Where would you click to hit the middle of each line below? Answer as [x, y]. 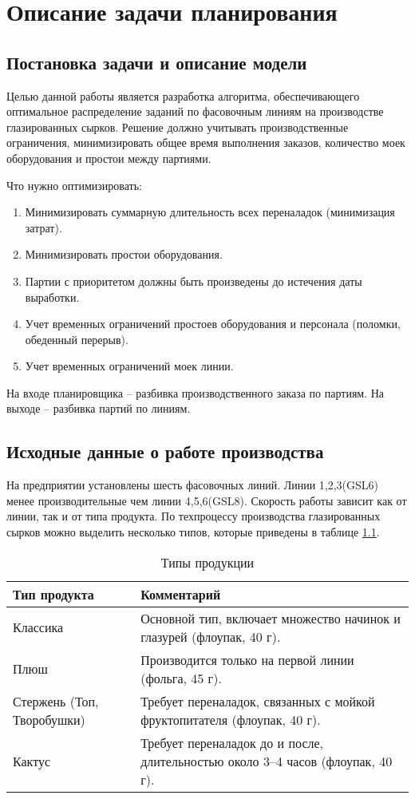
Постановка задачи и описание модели [157, 62]
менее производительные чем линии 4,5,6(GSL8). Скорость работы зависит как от [207, 500]
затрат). [43, 227]
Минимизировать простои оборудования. [124, 254]
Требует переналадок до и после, [232, 742]
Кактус [32, 761]
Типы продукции [207, 562]
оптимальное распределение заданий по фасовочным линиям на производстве [195, 111]
